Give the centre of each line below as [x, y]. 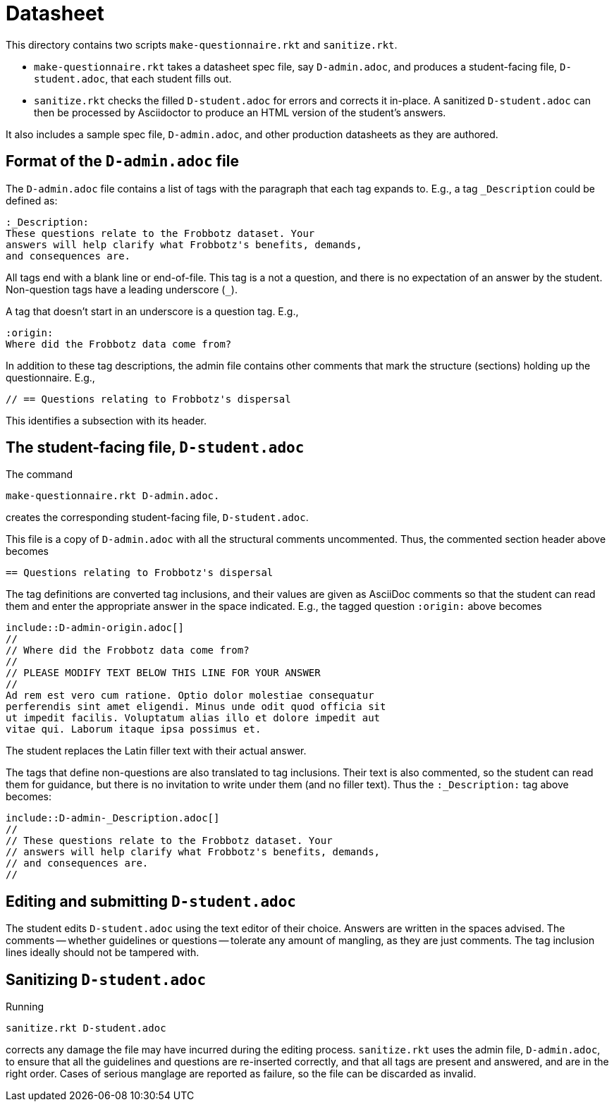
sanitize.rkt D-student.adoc [86, 1028]
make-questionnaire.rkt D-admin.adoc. [113, 496]
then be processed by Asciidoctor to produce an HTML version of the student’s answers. [240, 112]
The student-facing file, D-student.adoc [155, 448]
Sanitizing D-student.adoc [106, 979]
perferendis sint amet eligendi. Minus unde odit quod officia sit [196, 707]
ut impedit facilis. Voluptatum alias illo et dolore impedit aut [193, 718]
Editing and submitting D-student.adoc [151, 901]
